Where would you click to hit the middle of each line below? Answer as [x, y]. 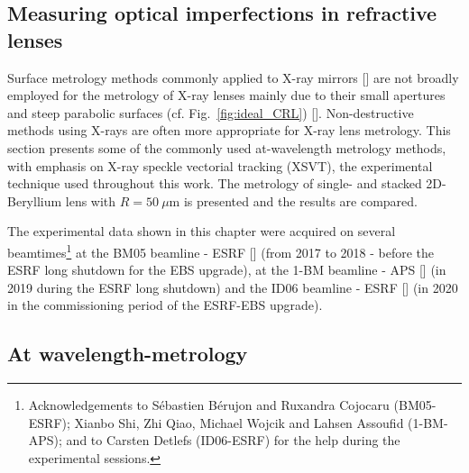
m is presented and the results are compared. [293, 200]
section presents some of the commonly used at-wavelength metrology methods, [227, 147]
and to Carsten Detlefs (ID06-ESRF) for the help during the [233, 440]
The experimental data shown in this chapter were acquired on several [202, 231]
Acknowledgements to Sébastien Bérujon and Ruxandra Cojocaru [209, 405]
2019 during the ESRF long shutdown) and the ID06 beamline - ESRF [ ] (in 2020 [233, 287]
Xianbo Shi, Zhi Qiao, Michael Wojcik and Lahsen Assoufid [239, 422]
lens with [91, 200]
